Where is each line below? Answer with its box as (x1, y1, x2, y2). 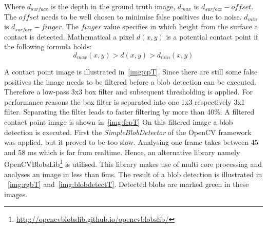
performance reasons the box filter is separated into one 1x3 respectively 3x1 (4, 96, 245, 107)
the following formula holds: (4, 41, 92, 52)
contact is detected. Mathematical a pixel (4, 31, 135, 42)
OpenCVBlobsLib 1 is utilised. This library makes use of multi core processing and (4, 157, 262, 169)
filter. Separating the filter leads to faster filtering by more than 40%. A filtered (4, 106, 255, 117)
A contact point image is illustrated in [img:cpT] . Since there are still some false (4, 66, 258, 77)
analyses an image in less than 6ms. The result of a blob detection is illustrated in (4, 168, 262, 179)
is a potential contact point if (166, 31, 258, 42)
